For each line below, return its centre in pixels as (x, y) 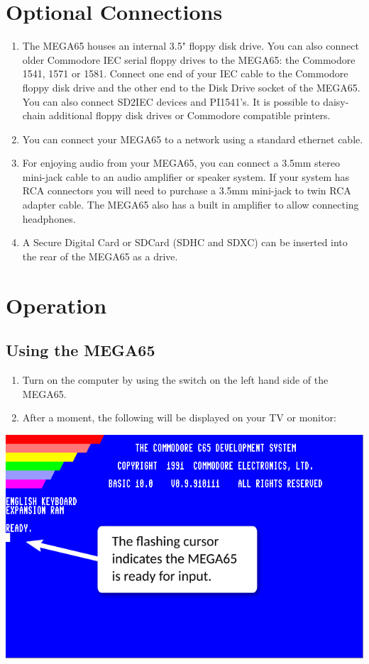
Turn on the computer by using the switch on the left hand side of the (175, 380)
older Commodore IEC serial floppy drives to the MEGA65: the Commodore (189, 59)
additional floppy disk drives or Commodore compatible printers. (189, 115)
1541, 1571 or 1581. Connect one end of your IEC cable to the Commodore (185, 73)
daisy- (336, 101)
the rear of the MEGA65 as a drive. (100, 256)
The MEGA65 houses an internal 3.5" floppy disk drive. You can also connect (191, 46)
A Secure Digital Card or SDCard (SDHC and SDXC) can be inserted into (185, 242)
